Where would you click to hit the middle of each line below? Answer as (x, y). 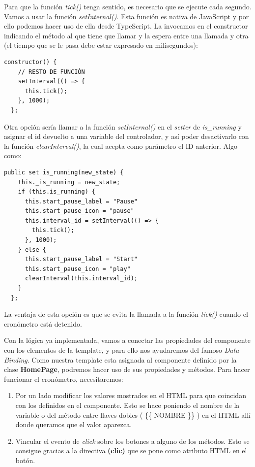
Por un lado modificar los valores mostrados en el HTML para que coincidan (131, 395)
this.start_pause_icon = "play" (78, 269)
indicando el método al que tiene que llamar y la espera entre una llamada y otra (126, 35)
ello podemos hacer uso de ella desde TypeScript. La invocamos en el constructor (126, 26)
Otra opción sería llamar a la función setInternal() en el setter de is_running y (123, 126)
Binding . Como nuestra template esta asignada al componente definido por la (120, 359)
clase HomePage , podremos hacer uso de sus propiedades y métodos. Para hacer (127, 369)
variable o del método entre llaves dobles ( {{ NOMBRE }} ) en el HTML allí (133, 415)
